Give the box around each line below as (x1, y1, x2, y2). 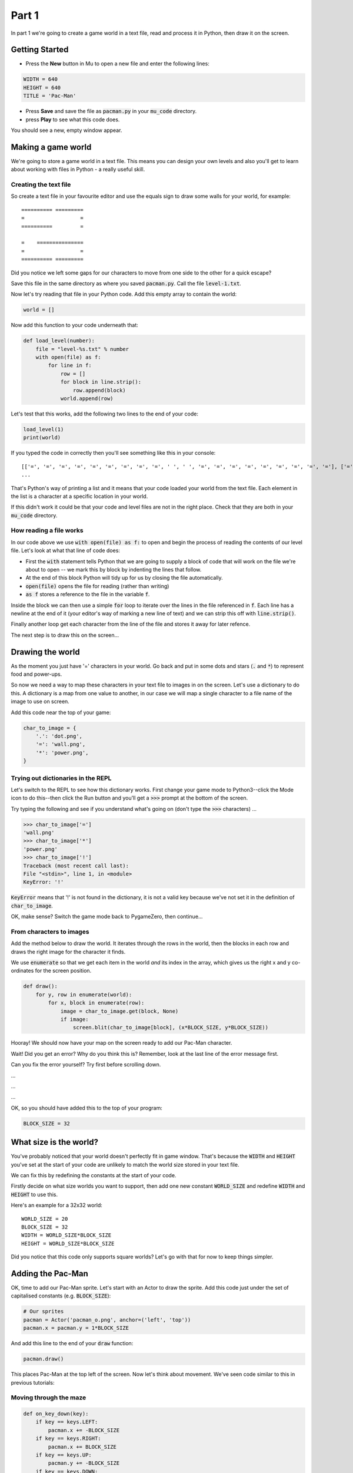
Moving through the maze (11, 1393, 86, 1402)
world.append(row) (60, 395, 114, 402)
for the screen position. (35, 967, 92, 975)
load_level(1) (23, 426, 64, 432)
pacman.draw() (23, 1356, 64, 1362)
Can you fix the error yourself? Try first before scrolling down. (11, 1061, 161, 1068)
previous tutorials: (11, 1379, 55, 1386)
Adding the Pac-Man (11, 1269, 88, 1279)
